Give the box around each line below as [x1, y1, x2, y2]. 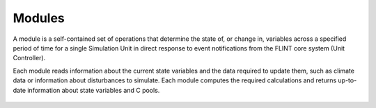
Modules [13, 10, 65, 26]
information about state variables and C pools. [26, 86, 160, 94]
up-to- [338, 76, 357, 84]
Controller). [13, 54, 46, 62]
